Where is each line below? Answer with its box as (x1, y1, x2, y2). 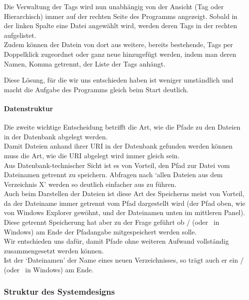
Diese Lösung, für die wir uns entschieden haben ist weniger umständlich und (4, 75, 233, 85)
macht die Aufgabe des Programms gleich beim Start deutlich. (4, 84, 189, 94)
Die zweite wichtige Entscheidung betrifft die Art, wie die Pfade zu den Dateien (4, 122, 241, 132)
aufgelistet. (4, 30, 36, 40)
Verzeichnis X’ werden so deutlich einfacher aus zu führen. (4, 179, 177, 189)
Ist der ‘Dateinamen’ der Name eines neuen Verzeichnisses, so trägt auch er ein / (4, 255, 244, 265)
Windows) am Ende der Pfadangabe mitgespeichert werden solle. (4, 226, 197, 236)
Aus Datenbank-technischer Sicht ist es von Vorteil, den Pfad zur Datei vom (4, 160, 230, 170)
